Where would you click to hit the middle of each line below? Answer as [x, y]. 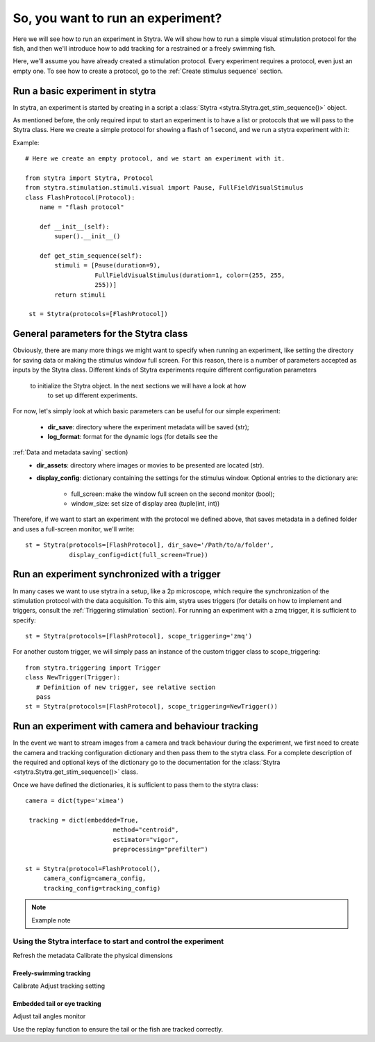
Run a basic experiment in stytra [84, 91]
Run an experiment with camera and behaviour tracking [135, 726]
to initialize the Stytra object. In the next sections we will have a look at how [138, 386]
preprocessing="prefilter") [160, 850]
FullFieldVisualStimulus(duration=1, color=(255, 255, [190, 275]
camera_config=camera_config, [95, 878]
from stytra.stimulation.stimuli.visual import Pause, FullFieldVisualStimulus [164, 188]
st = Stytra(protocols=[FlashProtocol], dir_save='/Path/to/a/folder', [150, 545]
